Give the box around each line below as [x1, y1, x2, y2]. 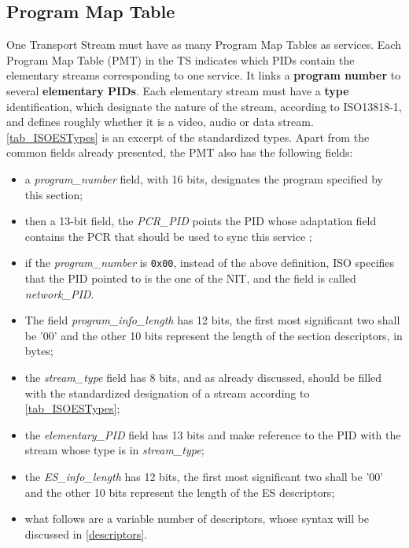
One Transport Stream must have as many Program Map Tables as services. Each [6, 36, 402, 53]
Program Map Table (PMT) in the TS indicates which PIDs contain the [6, 51, 355, 68]
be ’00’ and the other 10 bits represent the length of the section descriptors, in [24, 327, 403, 343]
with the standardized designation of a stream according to [24, 384, 310, 401]
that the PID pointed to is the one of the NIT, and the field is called [24, 269, 356, 286]
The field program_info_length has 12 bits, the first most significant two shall [24, 312, 400, 328]
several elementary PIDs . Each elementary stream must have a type [6, 82, 349, 98]
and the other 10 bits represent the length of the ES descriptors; [24, 483, 335, 500]
